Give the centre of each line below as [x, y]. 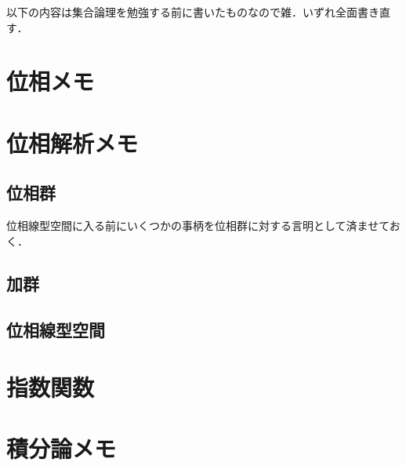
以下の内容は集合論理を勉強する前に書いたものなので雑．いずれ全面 [182, 12]
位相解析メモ [72, 142]
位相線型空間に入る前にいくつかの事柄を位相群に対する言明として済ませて [198, 226]
